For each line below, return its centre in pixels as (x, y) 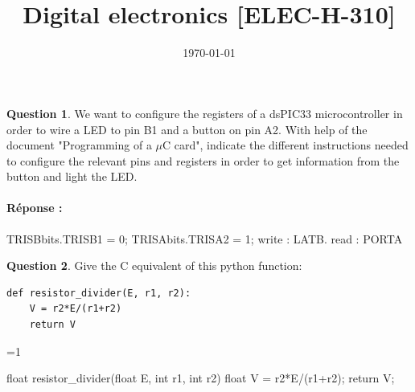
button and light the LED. (72, 176)
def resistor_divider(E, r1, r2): (99, 293)
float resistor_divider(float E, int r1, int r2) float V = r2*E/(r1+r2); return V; (201, 378)
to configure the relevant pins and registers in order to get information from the (203, 160)
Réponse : (35, 208)
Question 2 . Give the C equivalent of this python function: (154, 265)
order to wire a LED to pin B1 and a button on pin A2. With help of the (187, 129)
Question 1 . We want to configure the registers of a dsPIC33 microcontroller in (205, 113)
